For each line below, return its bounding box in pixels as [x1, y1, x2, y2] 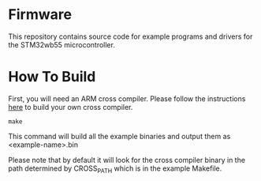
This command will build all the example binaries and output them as [8, 131, 231, 141]
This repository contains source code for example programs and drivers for [8, 32, 253, 41]
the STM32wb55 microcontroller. [8, 40, 116, 49]
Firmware [8, 6, 73, 24]
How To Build [8, 68, 96, 86]
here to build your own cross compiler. [8, 102, 133, 111]
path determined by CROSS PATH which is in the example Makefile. [8, 164, 222, 175]
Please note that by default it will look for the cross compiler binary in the [8, 155, 246, 164]
